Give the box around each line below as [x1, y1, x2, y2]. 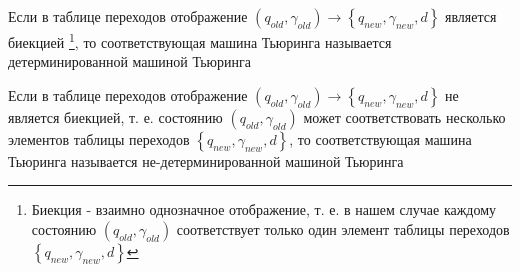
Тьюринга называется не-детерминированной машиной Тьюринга [8, 150, 404, 171]
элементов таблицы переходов [8, 128, 190, 149]
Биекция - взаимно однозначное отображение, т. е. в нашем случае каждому [31, 199, 497, 220]
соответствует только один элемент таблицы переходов [176, 219, 510, 240]
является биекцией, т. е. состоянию [8, 106, 223, 127]
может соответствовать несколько [303, 106, 506, 127]
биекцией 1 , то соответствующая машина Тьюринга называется [8, 29, 392, 52]
